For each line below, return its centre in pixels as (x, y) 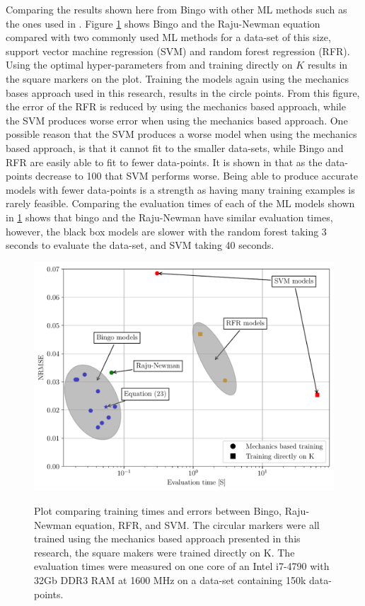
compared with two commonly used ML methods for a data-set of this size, (168, 37)
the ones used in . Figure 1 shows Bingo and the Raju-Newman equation (163, 23)
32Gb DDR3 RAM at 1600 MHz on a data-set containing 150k (170, 580)
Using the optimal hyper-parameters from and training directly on (149, 65)
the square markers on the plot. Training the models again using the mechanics (178, 78)
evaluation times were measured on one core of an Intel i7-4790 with (182, 566)
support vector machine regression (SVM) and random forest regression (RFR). (178, 51)
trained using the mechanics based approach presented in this (167, 538)
